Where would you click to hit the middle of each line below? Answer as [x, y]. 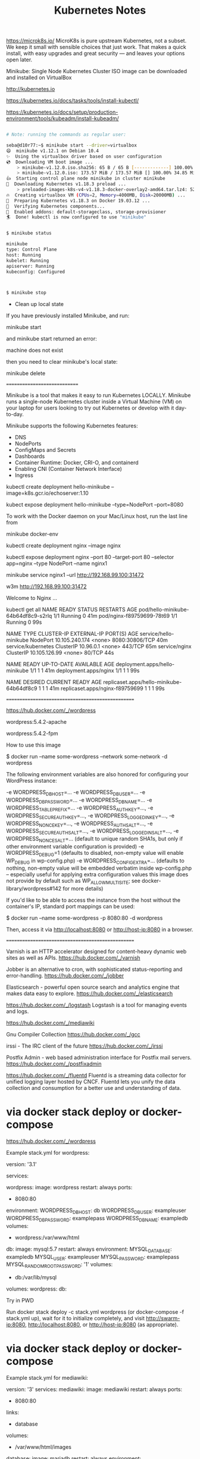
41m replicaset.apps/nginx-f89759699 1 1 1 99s [107, 689]
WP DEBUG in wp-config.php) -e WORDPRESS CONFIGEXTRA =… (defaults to [95, 861]
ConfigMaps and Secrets [45, 450]
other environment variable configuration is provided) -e [75, 846]
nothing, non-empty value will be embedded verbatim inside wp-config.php [99, 868]
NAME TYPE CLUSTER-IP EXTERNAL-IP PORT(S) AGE [72, 634]
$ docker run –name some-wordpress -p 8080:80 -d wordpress [85, 918]
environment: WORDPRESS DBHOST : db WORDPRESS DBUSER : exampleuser [96, 1211]
